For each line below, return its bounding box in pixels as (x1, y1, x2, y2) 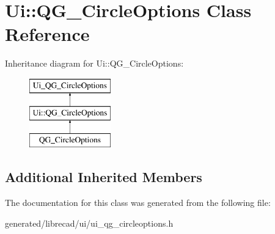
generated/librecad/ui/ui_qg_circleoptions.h (5, 216, 174, 229)
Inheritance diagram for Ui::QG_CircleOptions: (5, 57, 184, 70)
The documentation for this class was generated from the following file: (5, 196, 271, 209)
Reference (5, 21, 90, 46)
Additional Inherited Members (5, 167, 202, 186)
